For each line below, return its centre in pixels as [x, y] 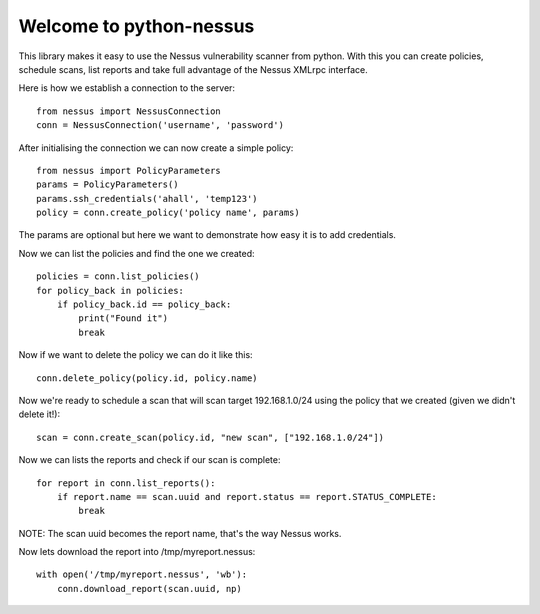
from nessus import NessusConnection [129, 111]
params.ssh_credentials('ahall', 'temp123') [147, 198]
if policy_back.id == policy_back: [144, 304]
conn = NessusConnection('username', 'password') [160, 125]
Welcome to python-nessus [136, 26]
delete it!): [39, 414]
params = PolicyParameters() [107, 184]
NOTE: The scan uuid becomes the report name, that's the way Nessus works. [180, 533]
